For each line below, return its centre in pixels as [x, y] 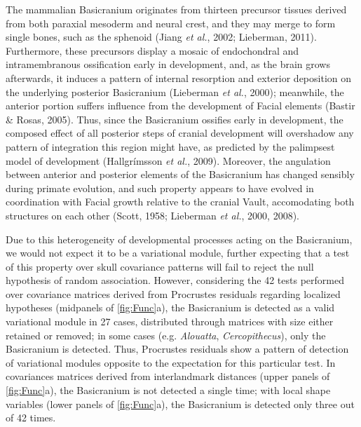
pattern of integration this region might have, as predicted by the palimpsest [170, 146]
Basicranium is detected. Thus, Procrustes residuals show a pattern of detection [177, 349]
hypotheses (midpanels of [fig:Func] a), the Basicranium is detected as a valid [170, 307]
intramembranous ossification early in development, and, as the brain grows [168, 64]
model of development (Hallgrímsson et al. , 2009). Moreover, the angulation [168, 160]
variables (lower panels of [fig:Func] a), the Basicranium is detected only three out [180, 404]
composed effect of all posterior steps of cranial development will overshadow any [180, 133]
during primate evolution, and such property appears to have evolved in [160, 188]
